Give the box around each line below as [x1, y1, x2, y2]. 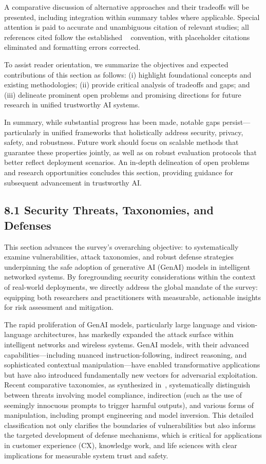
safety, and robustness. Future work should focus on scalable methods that [4, 137, 239, 147]
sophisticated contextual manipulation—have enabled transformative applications [4, 359, 260, 370]
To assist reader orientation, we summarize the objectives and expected [4, 59, 229, 69]
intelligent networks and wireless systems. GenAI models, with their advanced [4, 339, 249, 350]
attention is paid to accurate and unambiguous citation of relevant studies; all [4, 22, 249, 32]
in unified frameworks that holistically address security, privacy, [43, 126, 243, 137]
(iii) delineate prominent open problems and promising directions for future [4, 89, 241, 100]
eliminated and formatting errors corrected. [4, 42, 141, 52]
